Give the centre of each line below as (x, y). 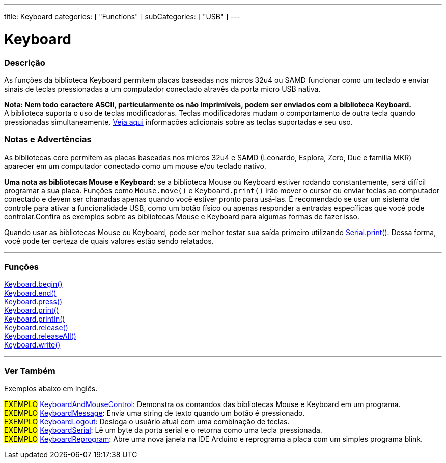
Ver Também (30, 371)
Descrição (25, 62)
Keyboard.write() (32, 345)
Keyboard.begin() (33, 284)
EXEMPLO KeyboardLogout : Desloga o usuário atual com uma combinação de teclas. (147, 422)
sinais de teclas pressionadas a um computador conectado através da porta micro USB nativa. (162, 89)
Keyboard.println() (35, 319)
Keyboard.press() (33, 302)
